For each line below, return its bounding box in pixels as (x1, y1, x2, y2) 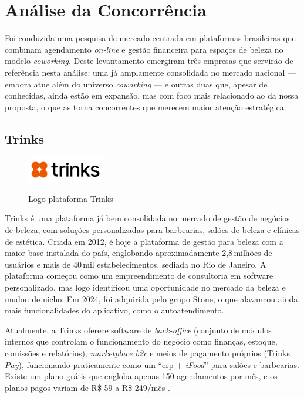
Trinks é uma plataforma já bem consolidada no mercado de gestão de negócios (5, 212, 290, 224)
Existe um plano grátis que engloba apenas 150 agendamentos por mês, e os (5, 370, 278, 382)
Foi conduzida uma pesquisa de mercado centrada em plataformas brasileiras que (5, 32, 296, 44)
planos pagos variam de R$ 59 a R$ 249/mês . (5, 381, 170, 393)
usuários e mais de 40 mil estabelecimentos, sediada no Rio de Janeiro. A (5, 258, 266, 270)
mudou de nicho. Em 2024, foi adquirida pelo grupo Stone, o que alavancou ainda (5, 292, 298, 305)
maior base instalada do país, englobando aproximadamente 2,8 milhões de (5, 247, 272, 259)
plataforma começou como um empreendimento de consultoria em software (5, 269, 273, 282)
